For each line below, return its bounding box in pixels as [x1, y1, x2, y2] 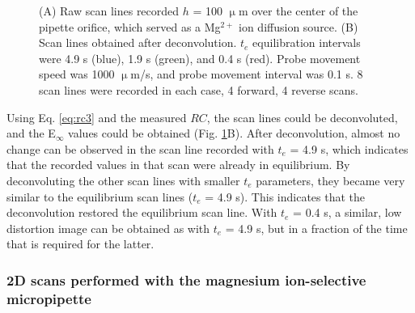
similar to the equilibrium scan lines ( [6, 188, 193, 205]
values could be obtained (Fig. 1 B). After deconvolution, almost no [68, 125, 400, 142]
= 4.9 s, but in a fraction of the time [225, 219, 408, 236]
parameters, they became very [256, 171, 405, 188]
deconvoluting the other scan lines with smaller [6, 171, 240, 188]
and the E [6, 125, 56, 142]
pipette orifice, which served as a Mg [39, 18, 221, 35]
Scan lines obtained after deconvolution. [39, 34, 237, 51]
